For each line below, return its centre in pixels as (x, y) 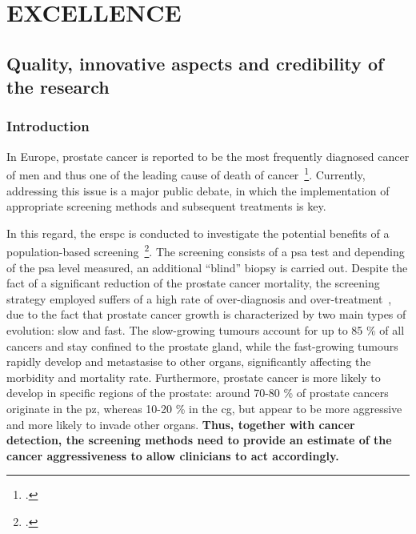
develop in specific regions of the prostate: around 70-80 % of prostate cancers (198, 393)
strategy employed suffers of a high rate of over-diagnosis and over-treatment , (199, 298)
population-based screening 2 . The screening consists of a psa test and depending (206, 251)
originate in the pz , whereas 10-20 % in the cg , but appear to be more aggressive (204, 408)
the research (58, 87)
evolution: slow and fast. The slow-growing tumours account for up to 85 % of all (206, 330)
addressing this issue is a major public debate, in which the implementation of (198, 190)
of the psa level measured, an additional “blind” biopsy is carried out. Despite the (207, 267)
